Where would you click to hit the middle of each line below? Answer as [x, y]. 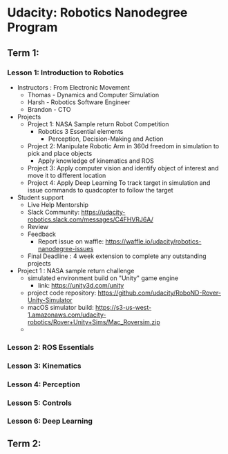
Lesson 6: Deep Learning [50, 421]
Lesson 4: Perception [44, 384]
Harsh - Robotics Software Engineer [79, 102]
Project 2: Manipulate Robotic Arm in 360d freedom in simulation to [123, 146]
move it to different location [67, 175]
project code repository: [62, 293]
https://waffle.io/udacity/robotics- [153, 241]
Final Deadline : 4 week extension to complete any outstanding [117, 256]
